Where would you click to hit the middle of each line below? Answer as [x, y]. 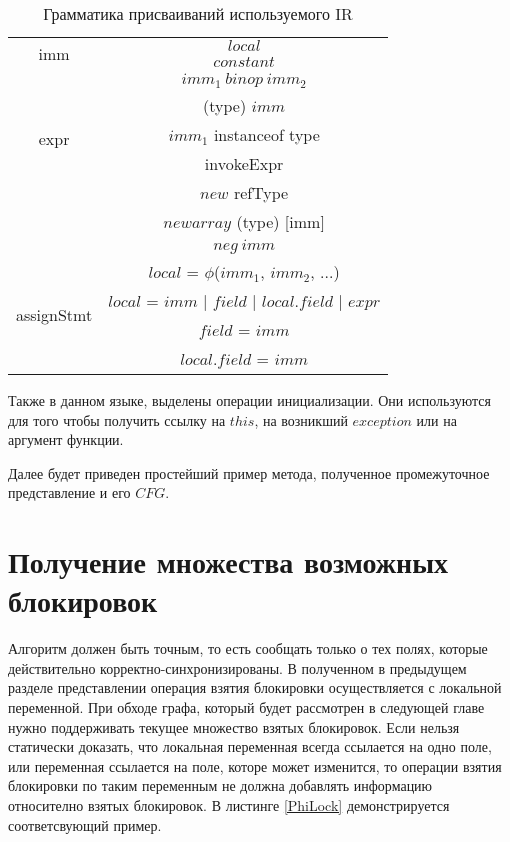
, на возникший [301, 419]
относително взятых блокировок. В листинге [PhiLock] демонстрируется [229, 804]
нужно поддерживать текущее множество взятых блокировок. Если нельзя [234, 726]
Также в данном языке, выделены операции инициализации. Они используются [249, 399]
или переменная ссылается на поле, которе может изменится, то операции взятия [255, 765]
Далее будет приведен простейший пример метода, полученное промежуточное [249, 472]
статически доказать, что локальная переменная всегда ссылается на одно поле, [250, 746]
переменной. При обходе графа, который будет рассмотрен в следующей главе [246, 707]
